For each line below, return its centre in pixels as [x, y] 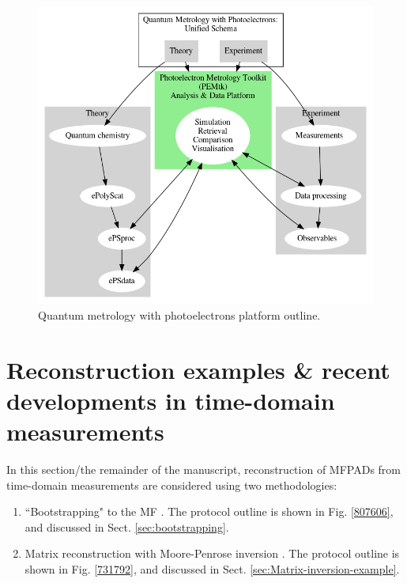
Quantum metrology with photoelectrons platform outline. [179, 314]
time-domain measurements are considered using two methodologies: [172, 485]
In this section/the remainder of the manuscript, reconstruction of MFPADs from [203, 469]
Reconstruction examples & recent [198, 369]
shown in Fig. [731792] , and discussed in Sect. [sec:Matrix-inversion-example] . [212, 568]
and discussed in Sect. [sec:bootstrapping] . [127, 526]
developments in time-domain [171, 400]
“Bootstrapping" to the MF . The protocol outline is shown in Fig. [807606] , [209, 511]
